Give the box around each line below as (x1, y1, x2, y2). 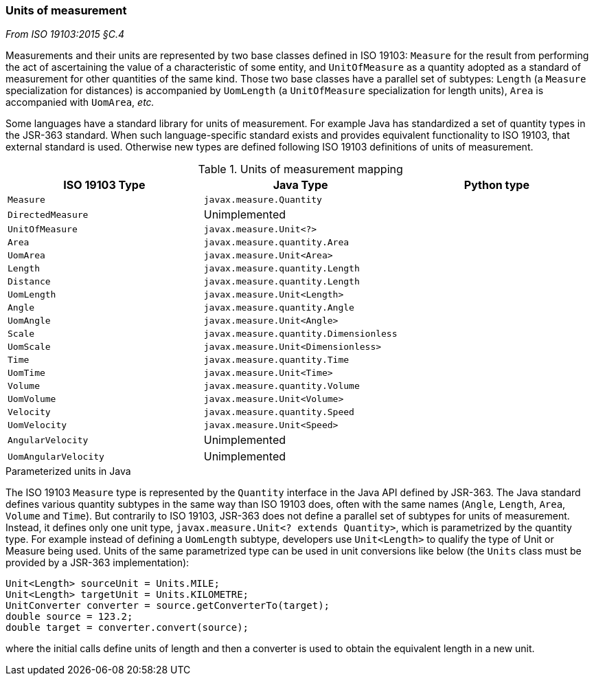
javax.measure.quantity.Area (203, 237, 350, 248)
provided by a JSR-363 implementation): (5, 557, 190, 569)
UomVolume (8, 394, 56, 405)
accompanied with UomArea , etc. (5, 96, 155, 109)
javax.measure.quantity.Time (203, 355, 350, 366)
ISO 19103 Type (63, 178, 146, 192)
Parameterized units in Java (5, 465, 131, 478)
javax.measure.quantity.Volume (203, 381, 360, 392)
